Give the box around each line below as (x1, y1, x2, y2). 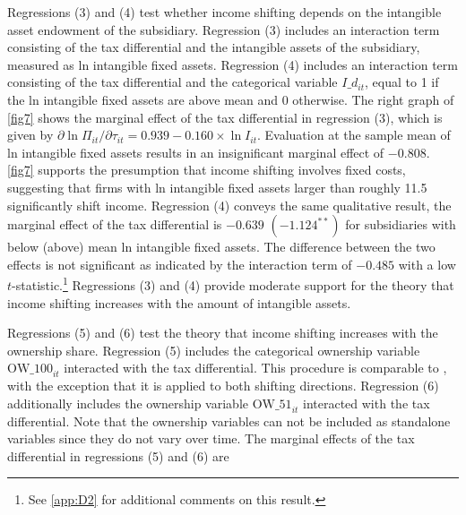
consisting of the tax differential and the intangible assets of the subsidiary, (7, 38, 420, 56)
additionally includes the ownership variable (7, 393, 248, 412)
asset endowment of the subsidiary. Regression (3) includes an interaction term (7, 20, 440, 39)
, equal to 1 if (365, 73, 439, 91)
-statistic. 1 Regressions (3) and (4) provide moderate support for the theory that (12, 273, 454, 294)
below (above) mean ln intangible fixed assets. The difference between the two (7, 237, 436, 256)
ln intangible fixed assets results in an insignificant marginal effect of (7, 142, 384, 161)
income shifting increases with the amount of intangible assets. (7, 293, 351, 312)
